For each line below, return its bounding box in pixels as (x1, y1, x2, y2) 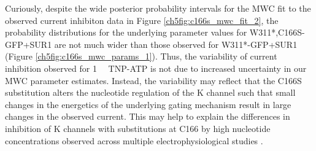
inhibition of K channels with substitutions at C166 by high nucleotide (5, 122, 271, 134)
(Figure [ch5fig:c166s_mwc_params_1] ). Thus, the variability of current (5, 50, 277, 63)
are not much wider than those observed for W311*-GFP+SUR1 (54, 37, 298, 50)
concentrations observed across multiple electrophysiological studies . (5, 134, 263, 147)
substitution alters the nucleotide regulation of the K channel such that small (5, 86, 296, 99)
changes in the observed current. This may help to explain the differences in (5, 110, 290, 123)
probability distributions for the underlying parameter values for (5, 26, 247, 39)
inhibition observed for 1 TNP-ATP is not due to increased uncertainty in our (5, 61, 307, 74)
